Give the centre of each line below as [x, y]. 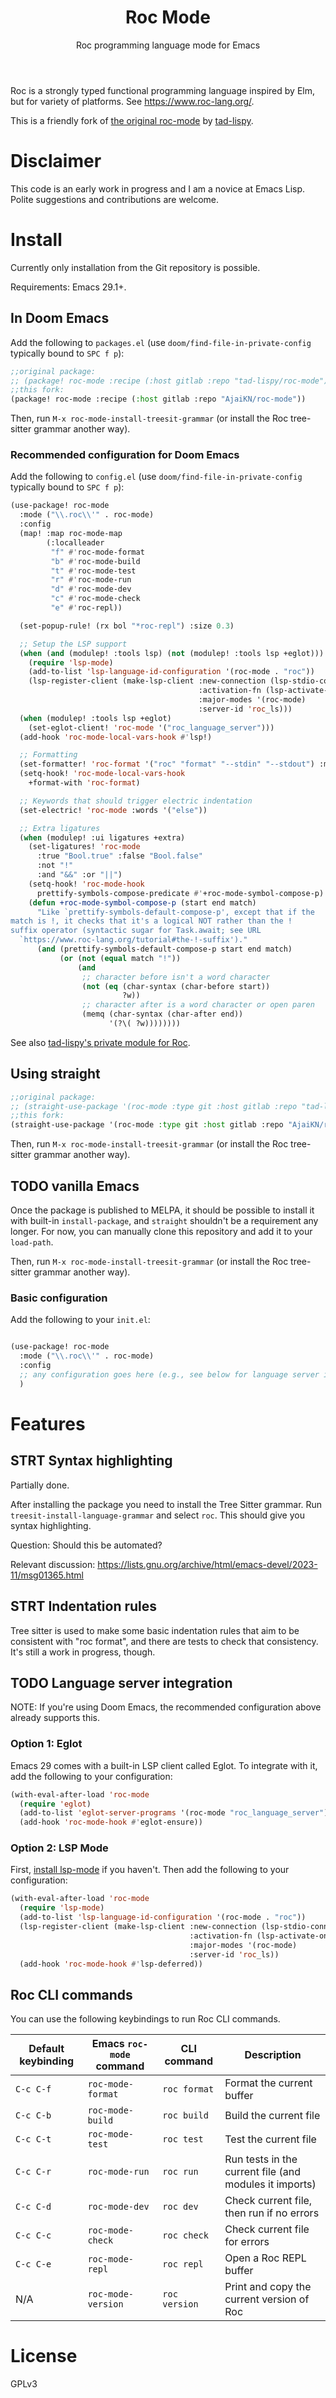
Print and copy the [268, 2287]
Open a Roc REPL [265, 2258]
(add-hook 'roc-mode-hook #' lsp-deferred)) [111, 1964]
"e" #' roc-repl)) [86, 608]
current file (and [262, 2172]
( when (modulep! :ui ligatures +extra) [102, 837]
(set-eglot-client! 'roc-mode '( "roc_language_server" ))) [151, 727]
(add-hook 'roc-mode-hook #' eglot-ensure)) [111, 1822]
